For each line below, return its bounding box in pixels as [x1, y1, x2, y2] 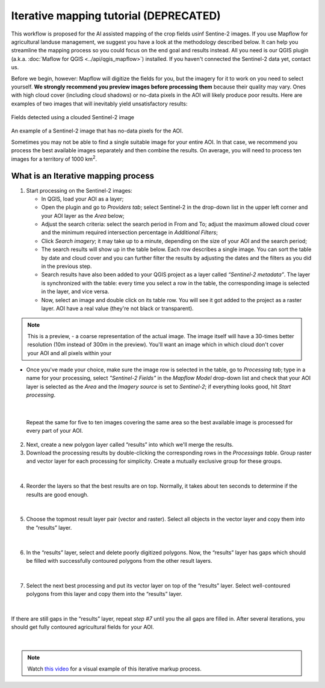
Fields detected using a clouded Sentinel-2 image [11, 114, 135, 121]
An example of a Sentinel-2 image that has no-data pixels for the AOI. [11, 127, 184, 135]
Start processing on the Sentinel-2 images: [26, 187, 132, 194]
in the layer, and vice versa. [41, 288, 110, 295]
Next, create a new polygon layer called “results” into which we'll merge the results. [26, 441, 234, 448]
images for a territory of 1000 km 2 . [11, 154, 97, 163]
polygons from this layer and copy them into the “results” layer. [26, 590, 183, 598]
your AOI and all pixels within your [27, 349, 112, 356]
